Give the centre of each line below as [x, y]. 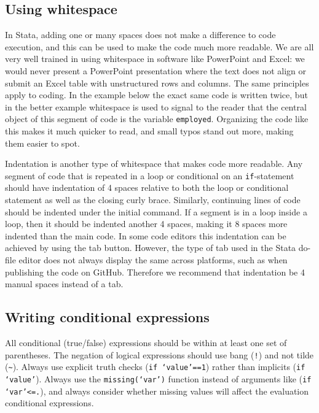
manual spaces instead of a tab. [64, 284]
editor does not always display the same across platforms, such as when [153, 260]
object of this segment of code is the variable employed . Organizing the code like [157, 119]
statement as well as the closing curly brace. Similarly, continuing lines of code [153, 200]
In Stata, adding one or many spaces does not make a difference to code [140, 35]
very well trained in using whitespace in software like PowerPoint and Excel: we [155, 59]
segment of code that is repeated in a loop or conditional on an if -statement [150, 175]
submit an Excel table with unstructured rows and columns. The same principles [157, 83]
